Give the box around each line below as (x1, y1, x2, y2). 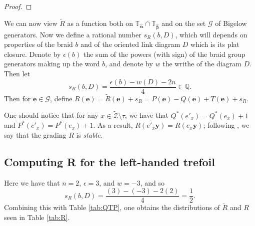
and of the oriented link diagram (80, 39, 180, 49)
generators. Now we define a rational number (4, 29, 141, 39)
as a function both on (67, 17, 133, 28)
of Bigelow (215, 17, 247, 28)
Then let (4, 68, 30, 78)
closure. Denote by (4, 48, 61, 59)
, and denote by (105, 58, 153, 69)
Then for (4, 93, 31, 103)
